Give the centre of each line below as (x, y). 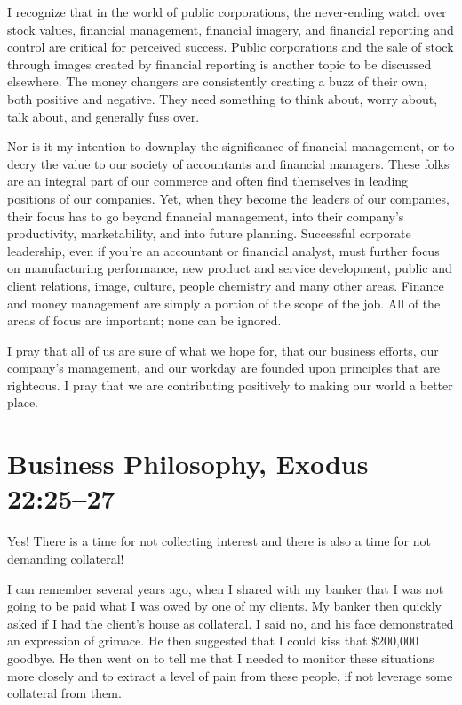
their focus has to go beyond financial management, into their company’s (206, 216)
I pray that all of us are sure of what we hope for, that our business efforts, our (223, 350)
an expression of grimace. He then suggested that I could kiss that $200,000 (213, 641)
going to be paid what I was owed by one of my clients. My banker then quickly (225, 606)
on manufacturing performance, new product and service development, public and (230, 268)
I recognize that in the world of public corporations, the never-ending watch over (227, 12)
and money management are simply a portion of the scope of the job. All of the (224, 303)
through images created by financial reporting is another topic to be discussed (219, 64)
